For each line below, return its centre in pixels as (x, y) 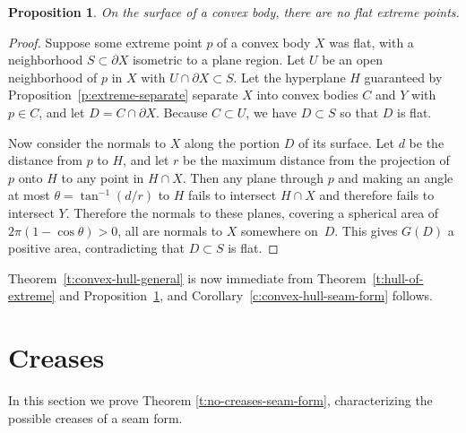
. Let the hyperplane (289, 77)
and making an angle (396, 177)
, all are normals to (170, 230)
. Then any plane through (253, 177)
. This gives (366, 230)
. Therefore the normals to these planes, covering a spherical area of (252, 212)
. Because (182, 112)
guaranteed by (403, 77)
